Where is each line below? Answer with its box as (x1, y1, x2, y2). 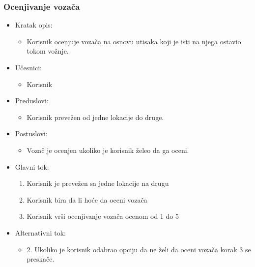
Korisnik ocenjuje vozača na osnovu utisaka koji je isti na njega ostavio (27, 36, 241, 46)
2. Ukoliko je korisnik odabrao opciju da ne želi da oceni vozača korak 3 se (27, 244, 251, 254)
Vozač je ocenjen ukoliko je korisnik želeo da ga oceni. (27, 145, 189, 155)
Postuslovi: (15, 128, 48, 139)
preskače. (27, 254, 55, 264)
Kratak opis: (15, 20, 53, 30)
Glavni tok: (15, 161, 49, 172)
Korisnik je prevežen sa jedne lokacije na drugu (27, 178, 169, 188)
